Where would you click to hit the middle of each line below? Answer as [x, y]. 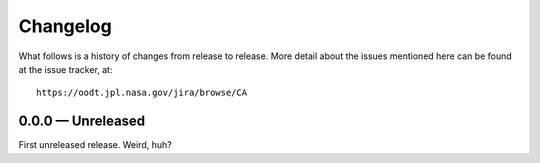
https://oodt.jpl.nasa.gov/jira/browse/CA [142, 93]
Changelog [65, 26]
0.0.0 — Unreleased [82, 121]
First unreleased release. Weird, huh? [95, 145]
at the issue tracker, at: [65, 69]
